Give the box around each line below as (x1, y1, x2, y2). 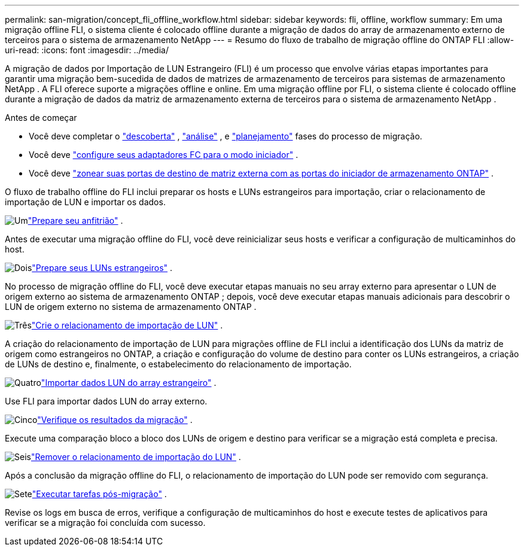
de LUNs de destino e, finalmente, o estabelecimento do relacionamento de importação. (5, 359, 352, 369)
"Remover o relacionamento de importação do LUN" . (31, 452, 241, 462)
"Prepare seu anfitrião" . (28, 215, 123, 226)
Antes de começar (5, 112, 77, 123)
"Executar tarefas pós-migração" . (32, 489, 167, 499)
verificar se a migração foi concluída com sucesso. (5, 517, 206, 528)
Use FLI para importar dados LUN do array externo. (5, 396, 208, 406)
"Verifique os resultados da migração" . (37, 415, 193, 425)
